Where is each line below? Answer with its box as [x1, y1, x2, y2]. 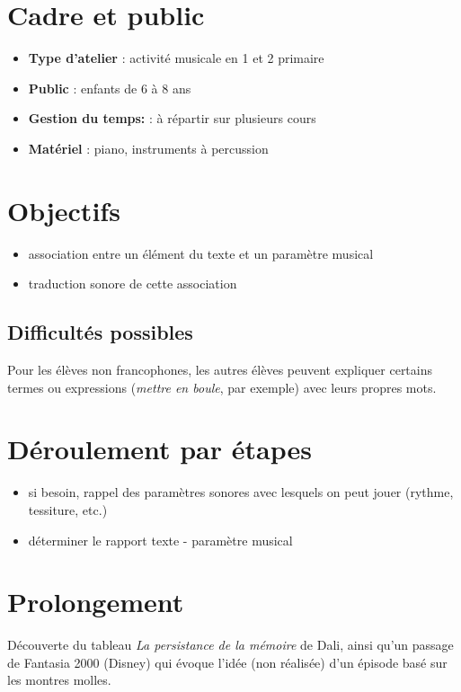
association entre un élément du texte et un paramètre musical [28, 244, 374, 262]
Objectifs [7, 191, 120, 228]
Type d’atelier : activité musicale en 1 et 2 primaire [28, 49, 324, 67]
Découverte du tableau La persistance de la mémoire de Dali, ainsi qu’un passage [7, 635, 454, 654]
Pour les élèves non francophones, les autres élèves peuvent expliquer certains [7, 360, 433, 379]
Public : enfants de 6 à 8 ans [28, 78, 191, 97]
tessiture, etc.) [28, 500, 108, 519]
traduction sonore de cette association [28, 274, 237, 293]
